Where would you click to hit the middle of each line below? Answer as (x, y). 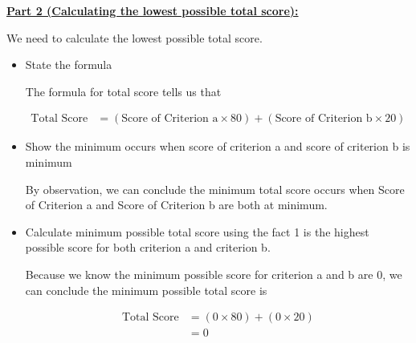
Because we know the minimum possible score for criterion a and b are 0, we (214, 274)
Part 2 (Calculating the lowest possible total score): (153, 10)
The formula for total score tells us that (123, 91)
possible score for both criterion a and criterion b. (148, 247)
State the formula (69, 65)
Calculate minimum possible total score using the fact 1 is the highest (197, 231)
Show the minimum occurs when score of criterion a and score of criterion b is (218, 146)
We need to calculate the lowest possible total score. (135, 37)
